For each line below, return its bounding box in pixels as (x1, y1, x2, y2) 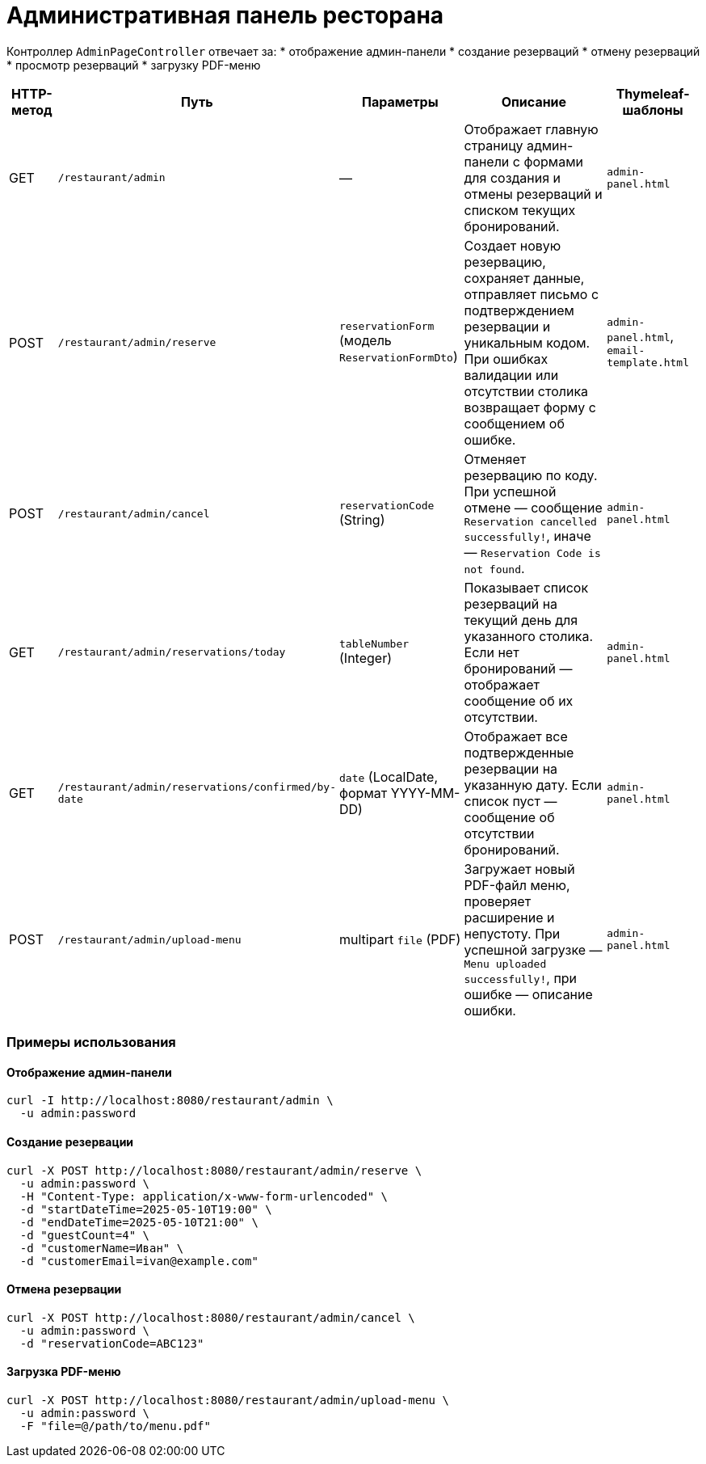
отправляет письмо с (464, 285, 599, 302)
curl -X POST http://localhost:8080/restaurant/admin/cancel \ (6, 1310, 415, 1324)
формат (339, 784, 388, 801)
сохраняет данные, (464, 269, 585, 286)
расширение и (464, 909, 555, 926)
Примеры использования (6, 1034, 176, 1051)
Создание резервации (6, 1134, 134, 1149)
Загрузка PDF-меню (6, 1365, 121, 1379)
